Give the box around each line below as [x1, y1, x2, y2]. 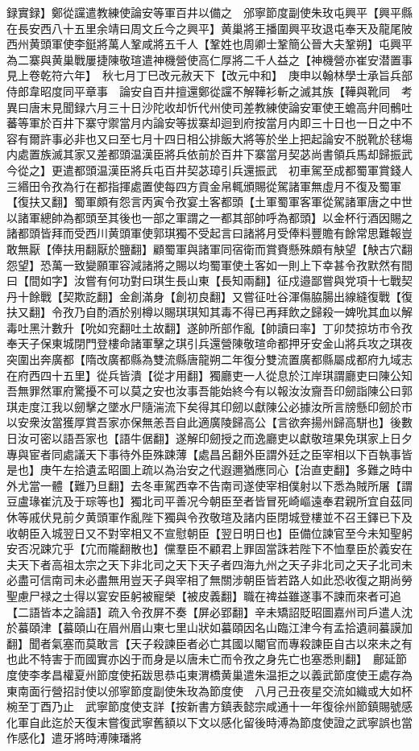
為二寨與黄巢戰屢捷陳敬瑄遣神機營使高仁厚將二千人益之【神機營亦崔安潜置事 [6, 51, 413, 68]
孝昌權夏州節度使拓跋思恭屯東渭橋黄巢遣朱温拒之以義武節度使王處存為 [39, 666, 413, 683]
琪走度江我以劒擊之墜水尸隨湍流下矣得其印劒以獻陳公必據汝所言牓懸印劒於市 [6, 398, 413, 415]
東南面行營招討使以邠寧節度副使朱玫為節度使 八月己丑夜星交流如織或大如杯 [6, 682, 413, 699]
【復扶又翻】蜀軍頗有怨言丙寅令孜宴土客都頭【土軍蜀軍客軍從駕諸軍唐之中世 [6, 193, 413, 210]
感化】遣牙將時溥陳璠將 [17, 729, 142, 746]
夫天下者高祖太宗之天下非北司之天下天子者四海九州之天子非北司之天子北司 [6, 555, 401, 572]
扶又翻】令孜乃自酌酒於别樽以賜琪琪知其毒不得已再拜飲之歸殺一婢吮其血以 [6, 303, 401, 320]
